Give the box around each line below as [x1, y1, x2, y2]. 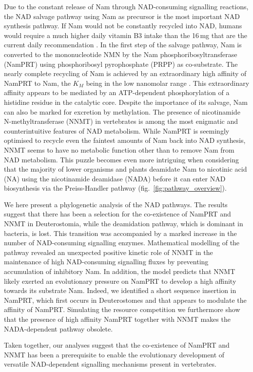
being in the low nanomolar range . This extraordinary [86, 78, 250, 88]
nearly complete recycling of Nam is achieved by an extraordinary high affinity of [4, 68, 247, 78]
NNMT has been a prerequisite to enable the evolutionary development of [4, 349, 225, 359]
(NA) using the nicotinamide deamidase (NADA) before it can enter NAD [4, 173, 226, 183]
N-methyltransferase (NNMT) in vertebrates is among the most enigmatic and [4, 116, 238, 126]
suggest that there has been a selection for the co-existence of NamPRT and [4, 209, 231, 219]
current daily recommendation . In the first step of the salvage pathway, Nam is [4, 39, 242, 50]
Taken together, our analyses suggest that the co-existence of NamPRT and [4, 340, 230, 350]
